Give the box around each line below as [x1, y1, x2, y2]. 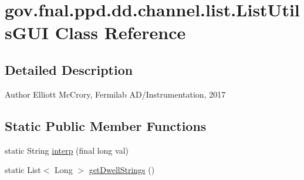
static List [5, 164, 41, 176]
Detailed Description [5, 60, 133, 78]
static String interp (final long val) [5, 144, 129, 156]
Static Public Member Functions [5, 116, 207, 134]
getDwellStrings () [89, 164, 155, 176]
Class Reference [55, 20, 186, 44]
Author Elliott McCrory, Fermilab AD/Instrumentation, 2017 [5, 88, 226, 100]
